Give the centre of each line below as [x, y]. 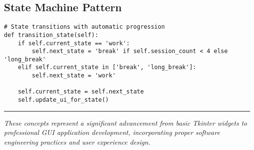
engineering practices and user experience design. [77, 141]
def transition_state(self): [51, 35]
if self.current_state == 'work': [74, 43]
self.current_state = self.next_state [81, 92]
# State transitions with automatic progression [85, 27]
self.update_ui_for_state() [63, 100]
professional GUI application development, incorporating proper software [112, 132]
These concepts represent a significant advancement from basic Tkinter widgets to [126, 122]
